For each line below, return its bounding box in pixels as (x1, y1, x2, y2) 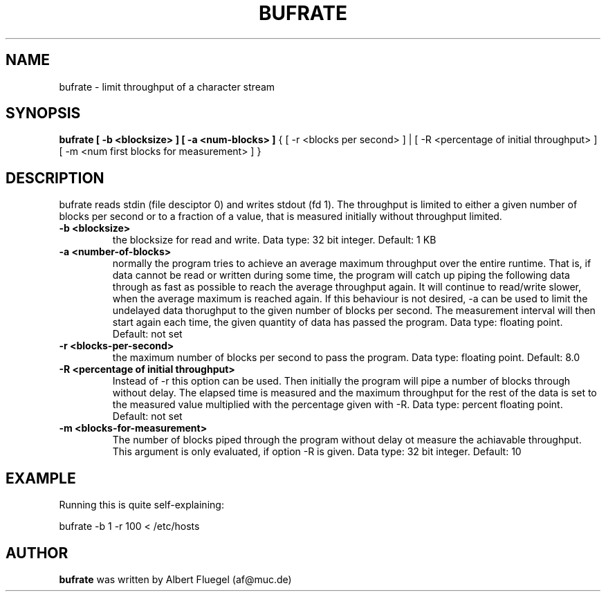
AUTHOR (6, 544, 68, 562)
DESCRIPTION (6, 169, 104, 187)
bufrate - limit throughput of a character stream (59, 80, 275, 93)
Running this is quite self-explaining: (59, 499, 224, 511)
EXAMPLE (6, 469, 76, 487)
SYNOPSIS (6, 104, 81, 122)
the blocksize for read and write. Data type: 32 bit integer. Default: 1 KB (112, 234, 437, 246)
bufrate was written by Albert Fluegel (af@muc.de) (59, 573, 292, 585)
